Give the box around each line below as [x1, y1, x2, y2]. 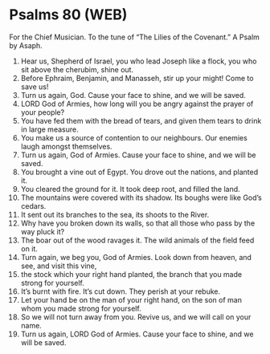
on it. [20, 243, 39, 254]
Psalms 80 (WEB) [9, 6, 128, 24]
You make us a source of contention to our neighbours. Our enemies [20, 132, 247, 142]
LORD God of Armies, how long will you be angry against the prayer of [20, 99, 254, 108]
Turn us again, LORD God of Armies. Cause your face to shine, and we [20, 329, 254, 339]
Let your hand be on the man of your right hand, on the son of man [20, 295, 242, 304]
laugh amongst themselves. [20, 141, 112, 151]
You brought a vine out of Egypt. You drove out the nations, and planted [20, 167, 259, 177]
